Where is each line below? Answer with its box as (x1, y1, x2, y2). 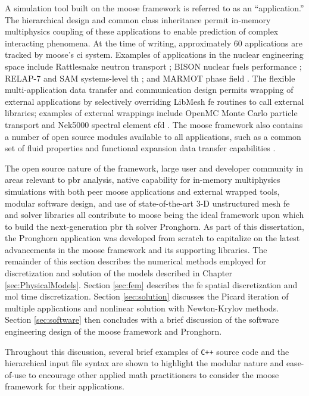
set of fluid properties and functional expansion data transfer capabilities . (5, 142, 276, 154)
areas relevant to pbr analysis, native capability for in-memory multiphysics (5, 173, 280, 186)
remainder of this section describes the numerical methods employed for (5, 255, 267, 267)
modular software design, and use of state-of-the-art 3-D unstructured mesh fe (5, 197, 290, 209)
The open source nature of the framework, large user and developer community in (5, 161, 303, 174)
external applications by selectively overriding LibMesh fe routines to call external (5, 95, 304, 107)
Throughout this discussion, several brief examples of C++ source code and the (5, 345, 289, 357)
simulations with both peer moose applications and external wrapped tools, (5, 185, 280, 197)
